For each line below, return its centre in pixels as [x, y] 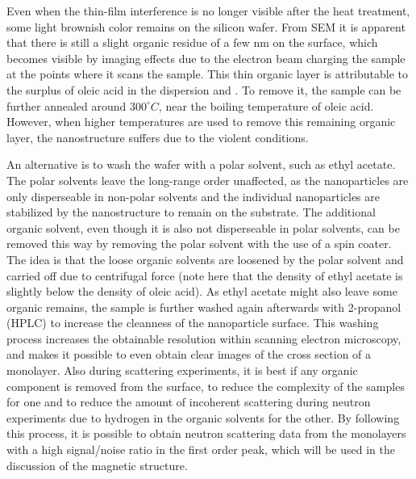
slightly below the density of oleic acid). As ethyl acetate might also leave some [202, 291]
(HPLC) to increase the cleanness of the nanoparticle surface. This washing [193, 323]
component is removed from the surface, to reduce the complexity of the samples [206, 386]
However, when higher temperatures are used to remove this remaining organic [201, 122]
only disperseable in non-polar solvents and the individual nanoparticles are [193, 196]
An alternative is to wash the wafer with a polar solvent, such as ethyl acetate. [201, 164]
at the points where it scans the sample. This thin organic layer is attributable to [207, 74]
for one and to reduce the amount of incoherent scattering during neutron [189, 402]
